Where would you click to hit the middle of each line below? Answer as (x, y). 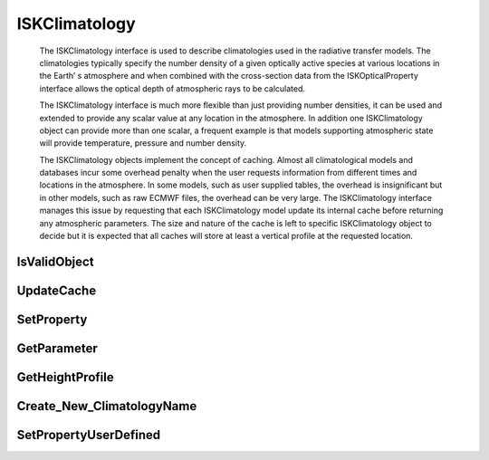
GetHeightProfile (65, 377)
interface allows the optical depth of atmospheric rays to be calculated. (173, 88)
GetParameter (58, 348)
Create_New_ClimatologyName (107, 406)
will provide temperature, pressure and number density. (143, 143)
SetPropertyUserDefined (89, 435)
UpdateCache (57, 290)
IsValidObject (55, 261)
